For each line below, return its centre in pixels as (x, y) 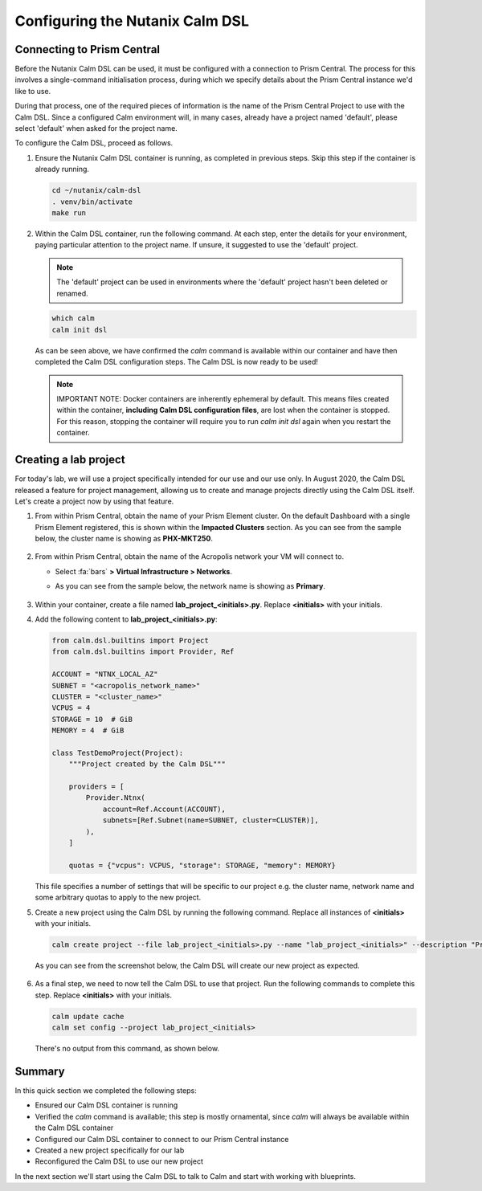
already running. (62, 169)
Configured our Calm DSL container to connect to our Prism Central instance (162, 1139)
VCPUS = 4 (71, 708)
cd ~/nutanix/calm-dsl (96, 190)
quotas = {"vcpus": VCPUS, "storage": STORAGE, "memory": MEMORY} (202, 865)
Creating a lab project (70, 460)
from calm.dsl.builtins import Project (130, 640)
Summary (40, 1071)
